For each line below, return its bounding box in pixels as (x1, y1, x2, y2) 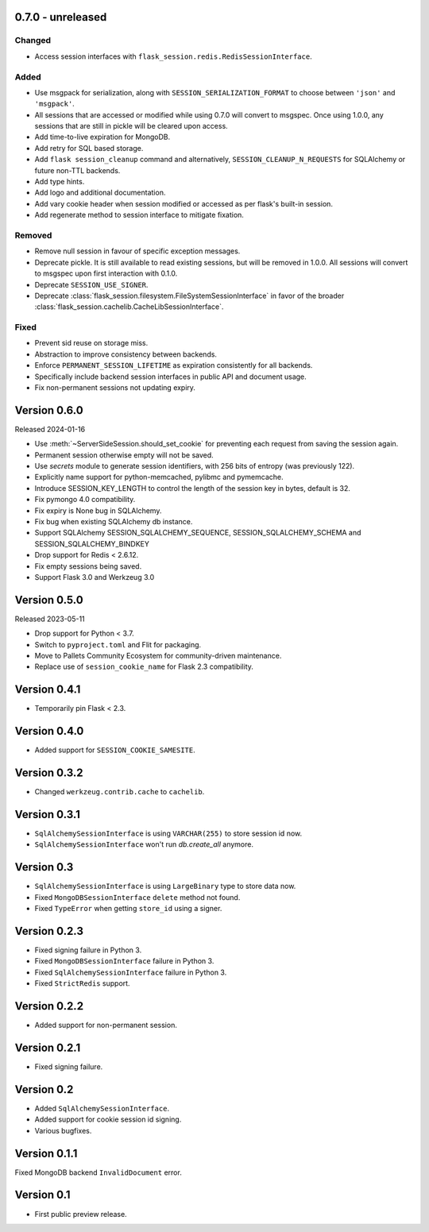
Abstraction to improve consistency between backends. (34, 350, 218, 359)
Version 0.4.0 (14, 724, 84, 738)
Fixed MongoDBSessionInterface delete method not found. (34, 892, 241, 902)
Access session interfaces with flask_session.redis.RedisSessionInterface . (34, 52, 313, 61)
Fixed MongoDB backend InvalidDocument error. (14, 1168, 182, 1177)
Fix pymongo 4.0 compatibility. (34, 495, 136, 504)
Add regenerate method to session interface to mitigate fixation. (34, 210, 244, 220)
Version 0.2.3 (14, 924, 83, 937)
